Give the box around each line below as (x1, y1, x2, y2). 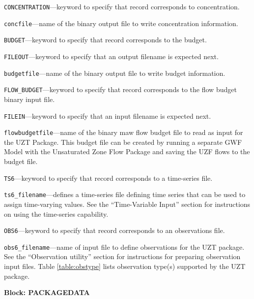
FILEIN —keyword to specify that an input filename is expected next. (4, 110, 211, 121)
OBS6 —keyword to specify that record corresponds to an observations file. (4, 225, 225, 235)
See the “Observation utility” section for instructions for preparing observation (4, 251, 241, 262)
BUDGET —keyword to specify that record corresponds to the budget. (4, 34, 207, 45)
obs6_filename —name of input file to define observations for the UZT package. (4, 241, 245, 252)
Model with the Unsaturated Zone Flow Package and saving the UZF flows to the (4, 146, 250, 157)
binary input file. (4, 94, 55, 104)
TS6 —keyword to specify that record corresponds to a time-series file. (4, 172, 213, 183)
